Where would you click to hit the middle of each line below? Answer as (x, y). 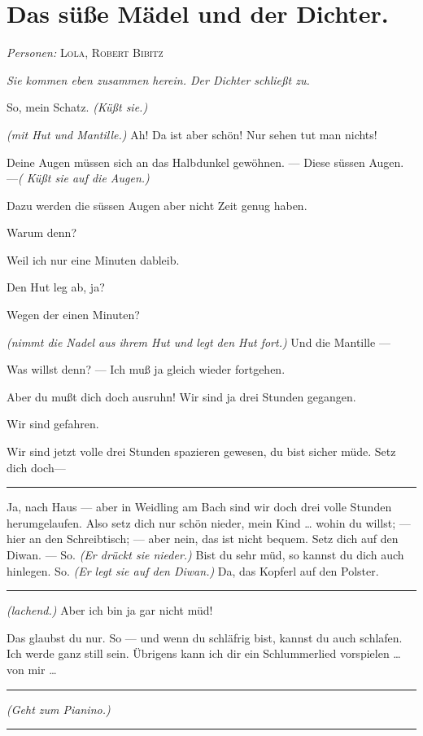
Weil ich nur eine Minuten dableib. (93, 259)
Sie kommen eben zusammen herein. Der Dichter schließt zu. (158, 79)
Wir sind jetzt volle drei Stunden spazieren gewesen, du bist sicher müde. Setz (201, 451)
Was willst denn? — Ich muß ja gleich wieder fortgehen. (146, 369)
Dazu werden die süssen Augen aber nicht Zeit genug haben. (157, 205)
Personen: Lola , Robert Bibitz (85, 53)
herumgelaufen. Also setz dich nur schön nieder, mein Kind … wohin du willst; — (209, 522)
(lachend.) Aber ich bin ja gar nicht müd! (110, 610)
